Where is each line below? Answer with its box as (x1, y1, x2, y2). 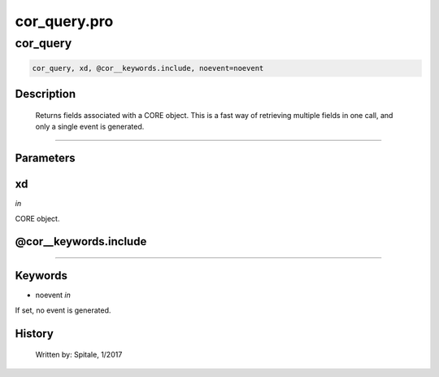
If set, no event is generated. (15, 305, 111, 315)
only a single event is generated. (35, 122, 145, 132)
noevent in (35, 290, 71, 300)
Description (15, 87, 76, 101)
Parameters (15, 151, 76, 164)
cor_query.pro (15, 12, 114, 30)
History (15, 327, 54, 340)
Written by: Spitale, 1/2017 (35, 350, 123, 360)
